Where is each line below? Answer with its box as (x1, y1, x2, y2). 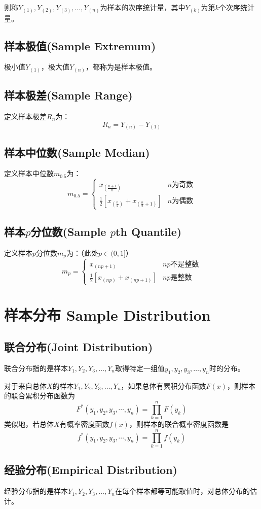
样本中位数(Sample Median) (4, 144, 150, 160)
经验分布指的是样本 (4, 486, 68, 496)
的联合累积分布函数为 (4, 390, 75, 401)
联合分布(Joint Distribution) (4, 339, 153, 355)
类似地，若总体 (4, 419, 54, 429)
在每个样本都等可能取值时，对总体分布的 (115, 486, 250, 496)
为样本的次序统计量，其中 (100, 2, 185, 12)
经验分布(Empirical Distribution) (4, 462, 177, 478)
